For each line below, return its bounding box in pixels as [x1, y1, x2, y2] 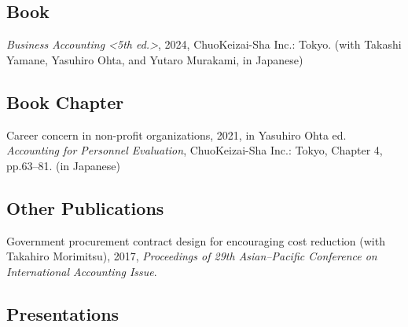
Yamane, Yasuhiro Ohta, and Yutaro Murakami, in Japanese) [6, 51, 303, 67]
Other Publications [6, 195, 164, 220]
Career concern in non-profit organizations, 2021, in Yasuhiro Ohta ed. [6, 126, 347, 143]
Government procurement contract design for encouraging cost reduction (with [6, 232, 385, 249]
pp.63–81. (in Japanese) [6, 157, 120, 173]
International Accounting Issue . [6, 263, 157, 279]
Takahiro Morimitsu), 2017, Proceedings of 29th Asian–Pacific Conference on [6, 248, 377, 264]
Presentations [6, 301, 119, 325]
